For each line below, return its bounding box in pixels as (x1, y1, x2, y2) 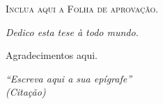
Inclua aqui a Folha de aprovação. (6, 1, 159, 15)
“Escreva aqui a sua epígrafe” (6, 71, 132, 85)
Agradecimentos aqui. (6, 48, 98, 62)
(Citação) (6, 85, 46, 99)
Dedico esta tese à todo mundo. (6, 24, 139, 39)
